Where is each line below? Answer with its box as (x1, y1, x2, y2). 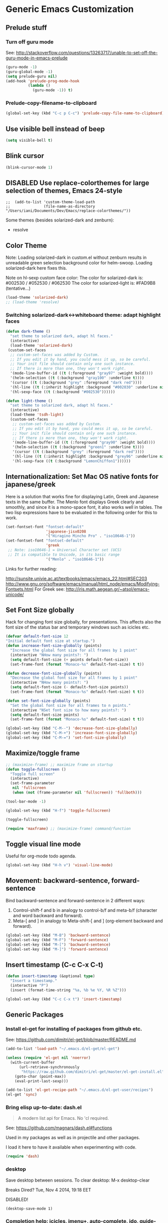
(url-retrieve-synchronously (18, 1064, 80, 1069)
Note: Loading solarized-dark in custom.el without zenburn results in (5, 254, 147, 260)
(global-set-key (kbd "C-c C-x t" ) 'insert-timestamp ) (5, 997, 122, 1002)
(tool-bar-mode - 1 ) (5, 799, 46, 804)
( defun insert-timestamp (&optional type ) (5, 974, 95, 979)
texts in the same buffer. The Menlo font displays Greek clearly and (5, 499, 144, 505)
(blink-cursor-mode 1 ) (5, 165, 53, 170)
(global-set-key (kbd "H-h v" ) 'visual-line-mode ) (5, 863, 113, 868)
